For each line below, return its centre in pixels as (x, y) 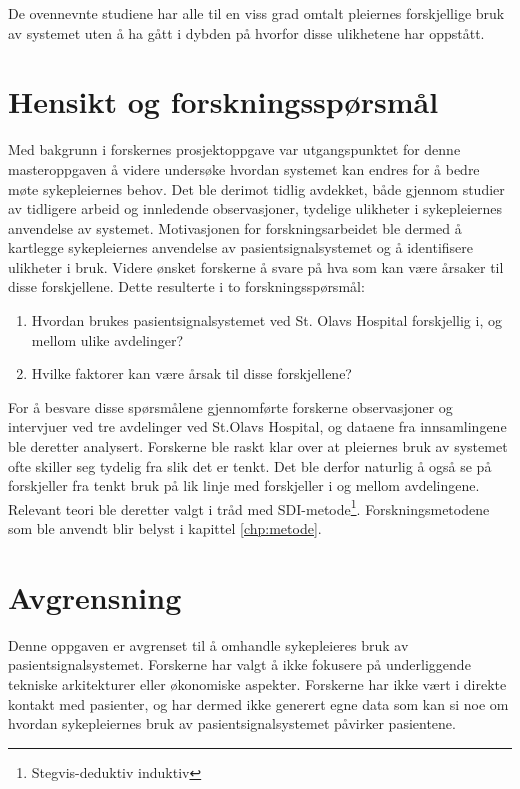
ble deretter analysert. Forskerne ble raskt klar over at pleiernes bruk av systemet (258, 446)
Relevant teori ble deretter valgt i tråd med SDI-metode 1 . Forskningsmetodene (249, 507)
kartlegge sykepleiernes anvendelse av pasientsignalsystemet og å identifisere (241, 247)
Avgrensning (95, 596)
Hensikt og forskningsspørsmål (223, 101)
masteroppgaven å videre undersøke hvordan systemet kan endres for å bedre (244, 168)
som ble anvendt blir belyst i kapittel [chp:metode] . (165, 528)
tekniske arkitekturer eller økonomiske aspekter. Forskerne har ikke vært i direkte (257, 683)
